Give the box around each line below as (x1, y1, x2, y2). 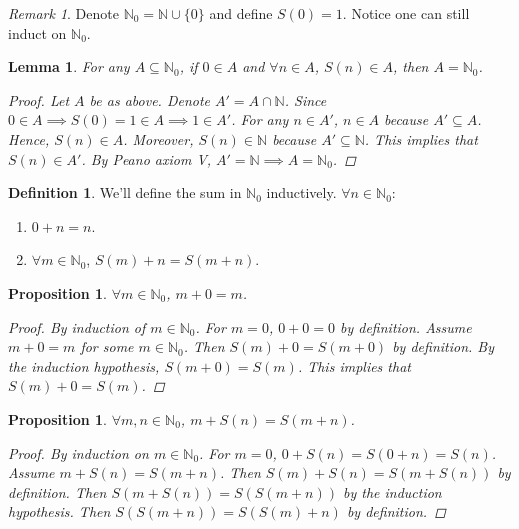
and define (209, 3, 273, 23)
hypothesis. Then (8, 501, 111, 522)
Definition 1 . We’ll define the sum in (8, 182, 242, 203)
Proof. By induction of (8, 316, 146, 337)
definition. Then (8, 481, 107, 502)
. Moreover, (123, 128, 194, 149)
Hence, (8, 128, 50, 149)
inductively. (266, 182, 337, 203)
